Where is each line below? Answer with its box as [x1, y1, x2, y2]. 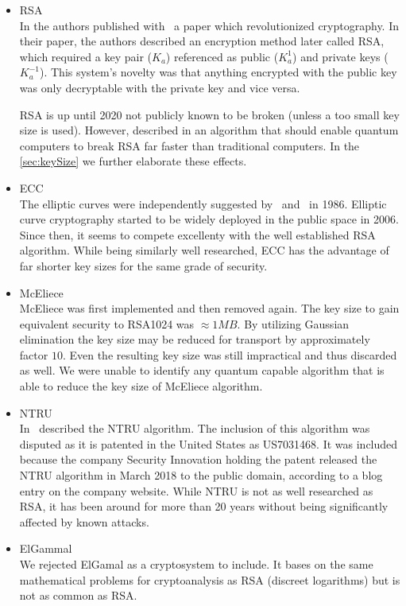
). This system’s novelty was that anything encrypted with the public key [40, 64, 397, 80]
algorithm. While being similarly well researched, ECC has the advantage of [19, 242, 389, 258]
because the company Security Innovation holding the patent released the [19, 451, 377, 468]
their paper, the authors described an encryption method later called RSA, [19, 33, 385, 49]
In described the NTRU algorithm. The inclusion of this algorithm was [19, 420, 370, 437]
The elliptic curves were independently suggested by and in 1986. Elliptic [19, 195, 387, 212]
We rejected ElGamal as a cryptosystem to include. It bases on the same [19, 556, 373, 572]
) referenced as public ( [165, 48, 279, 64]
